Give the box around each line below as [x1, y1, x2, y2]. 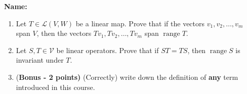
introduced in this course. [16, 81, 95, 92]
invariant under [16, 55, 64, 65]
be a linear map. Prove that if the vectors [75, 18, 205, 28]
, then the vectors [36, 28, 92, 38]
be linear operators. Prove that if [56, 44, 159, 55]
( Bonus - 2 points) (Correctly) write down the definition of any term [16, 71, 238, 82]
